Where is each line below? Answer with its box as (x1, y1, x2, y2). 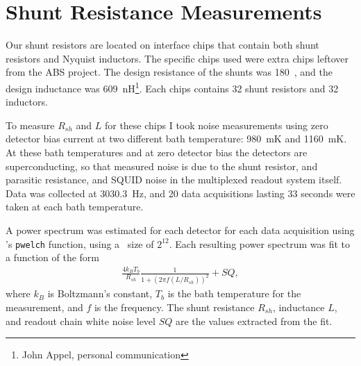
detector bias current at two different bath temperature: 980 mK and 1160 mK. (6, 131, 347, 146)
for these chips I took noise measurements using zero (104, 117, 328, 132)
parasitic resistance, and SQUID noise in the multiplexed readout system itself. (6, 172, 342, 187)
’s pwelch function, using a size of (6, 236, 154, 251)
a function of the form (6, 250, 100, 265)
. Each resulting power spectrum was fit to (169, 236, 351, 251)
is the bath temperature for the (167, 286, 301, 301)
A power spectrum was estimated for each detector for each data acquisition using (6, 222, 355, 237)
